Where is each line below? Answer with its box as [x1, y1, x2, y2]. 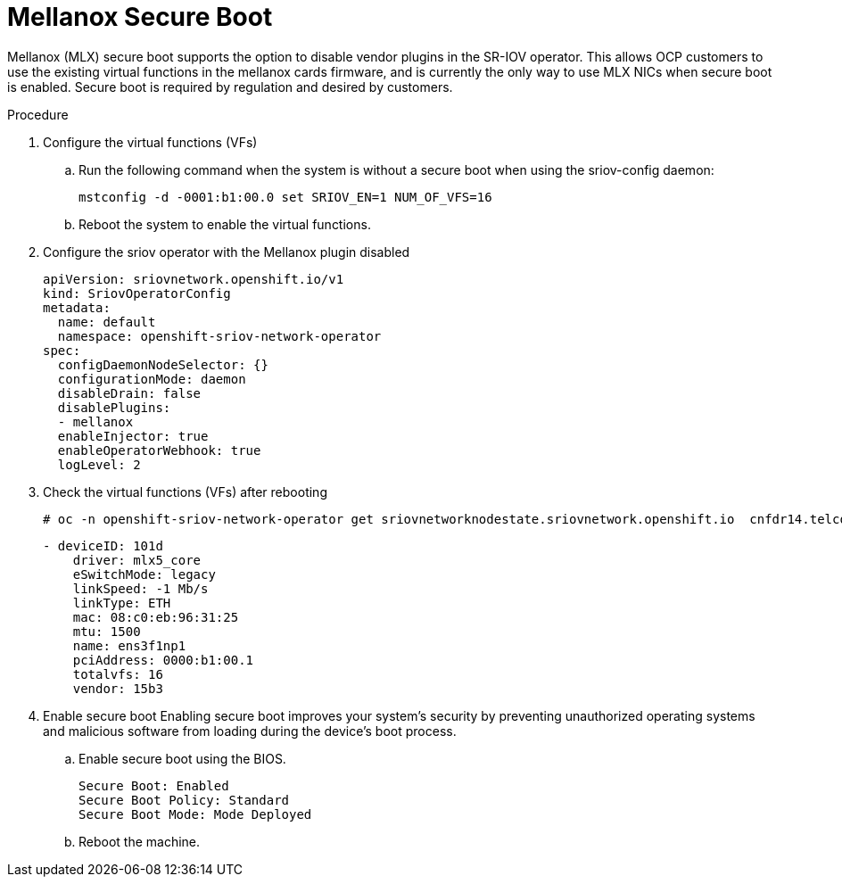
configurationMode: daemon [57, 371, 246, 386]
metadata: [43, 300, 111, 315]
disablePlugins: [57, 400, 171, 415]
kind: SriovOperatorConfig [43, 285, 231, 301]
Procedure [7, 106, 69, 122]
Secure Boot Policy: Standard [78, 792, 290, 807]
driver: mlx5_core [72, 552, 202, 567]
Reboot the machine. [78, 833, 201, 849]
